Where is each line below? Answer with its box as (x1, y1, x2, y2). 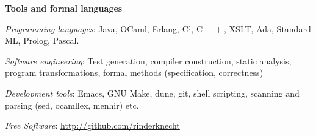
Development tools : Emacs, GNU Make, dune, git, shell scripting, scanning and (5, 86, 300, 99)
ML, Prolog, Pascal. (5, 34, 79, 47)
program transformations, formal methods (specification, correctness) (5, 66, 264, 79)
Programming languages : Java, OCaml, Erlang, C (5, 22, 189, 35)
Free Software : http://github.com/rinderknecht (5, 119, 180, 132)
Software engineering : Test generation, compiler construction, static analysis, (5, 54, 292, 67)
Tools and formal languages (5, 2, 123, 14)
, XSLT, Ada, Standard (224, 22, 311, 35)
